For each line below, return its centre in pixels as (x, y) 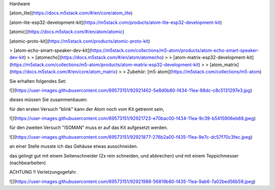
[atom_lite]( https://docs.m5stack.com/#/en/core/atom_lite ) (71, 13)
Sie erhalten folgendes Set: (38, 81)
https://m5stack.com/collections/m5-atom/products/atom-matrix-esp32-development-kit (105, 65)
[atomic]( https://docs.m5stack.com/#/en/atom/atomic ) (67, 32)
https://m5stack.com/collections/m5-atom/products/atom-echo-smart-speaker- (175, 50)
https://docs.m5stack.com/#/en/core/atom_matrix (63, 72)
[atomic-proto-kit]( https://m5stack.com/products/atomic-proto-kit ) (80, 41)
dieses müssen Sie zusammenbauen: (48, 100)
